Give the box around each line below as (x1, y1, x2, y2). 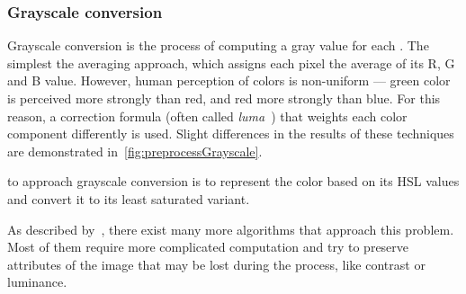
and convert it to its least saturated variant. (7, 189, 250, 208)
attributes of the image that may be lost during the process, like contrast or (7, 254, 426, 273)
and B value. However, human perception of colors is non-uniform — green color (7, 71, 451, 90)
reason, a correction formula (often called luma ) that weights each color (7, 106, 408, 125)
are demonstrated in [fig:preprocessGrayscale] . (7, 141, 263, 160)
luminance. (7, 272, 67, 291)
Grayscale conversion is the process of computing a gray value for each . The (7, 36, 429, 55)
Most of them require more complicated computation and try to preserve (7, 237, 409, 256)
